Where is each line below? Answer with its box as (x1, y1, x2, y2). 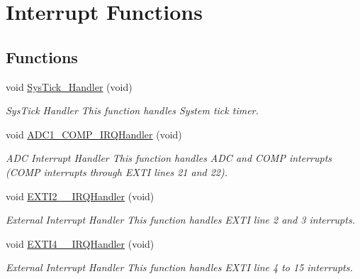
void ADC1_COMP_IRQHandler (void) (6, 126, 182, 141)
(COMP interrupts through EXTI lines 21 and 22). (6, 164, 228, 179)
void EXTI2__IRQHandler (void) (6, 188, 154, 203)
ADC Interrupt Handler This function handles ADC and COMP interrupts (6, 151, 332, 165)
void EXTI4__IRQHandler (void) (6, 236, 154, 251)
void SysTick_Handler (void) (6, 79, 133, 94)
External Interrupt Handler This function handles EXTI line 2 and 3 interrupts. (6, 212, 355, 227)
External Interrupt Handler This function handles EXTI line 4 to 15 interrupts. (6, 260, 353, 275)
